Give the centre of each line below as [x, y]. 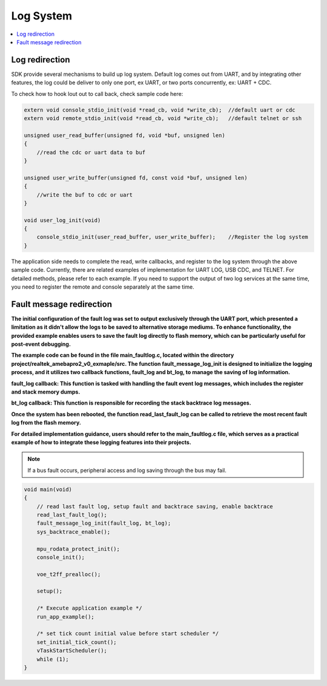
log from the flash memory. [46, 423]
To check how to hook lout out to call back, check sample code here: [97, 93]
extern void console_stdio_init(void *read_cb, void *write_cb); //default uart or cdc [160, 110]
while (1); [53, 659]
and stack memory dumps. [46, 392]
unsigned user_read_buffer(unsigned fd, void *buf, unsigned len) [124, 135]
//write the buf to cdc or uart [85, 195]
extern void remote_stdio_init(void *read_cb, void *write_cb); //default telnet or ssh [163, 118]
